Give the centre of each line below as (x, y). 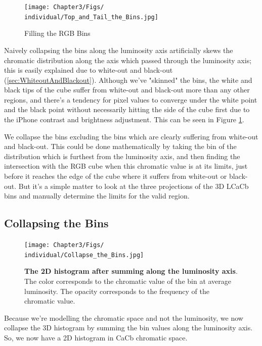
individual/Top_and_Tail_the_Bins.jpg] (91, 17)
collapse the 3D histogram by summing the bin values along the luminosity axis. (128, 328)
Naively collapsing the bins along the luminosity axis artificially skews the (119, 50)
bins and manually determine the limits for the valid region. (97, 196)
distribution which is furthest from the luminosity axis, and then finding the (122, 156)
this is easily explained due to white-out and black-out (89, 70)
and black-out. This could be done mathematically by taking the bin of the (120, 146)
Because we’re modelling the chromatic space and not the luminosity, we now (124, 317)
